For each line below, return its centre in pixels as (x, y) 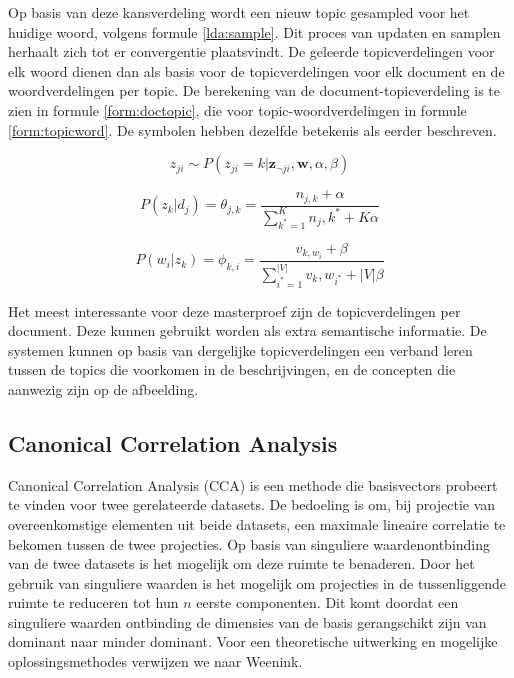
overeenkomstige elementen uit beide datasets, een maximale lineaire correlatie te (257, 523)
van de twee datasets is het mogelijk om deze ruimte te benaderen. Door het (241, 563)
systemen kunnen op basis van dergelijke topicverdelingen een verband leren (240, 349)
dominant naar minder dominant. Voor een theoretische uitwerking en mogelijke (253, 641)
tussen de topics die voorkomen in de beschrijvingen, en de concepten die (232, 369)
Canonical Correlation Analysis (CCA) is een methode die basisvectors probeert (253, 484)
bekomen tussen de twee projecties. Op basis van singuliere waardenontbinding (249, 543)
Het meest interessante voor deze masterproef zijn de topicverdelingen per (234, 310)
